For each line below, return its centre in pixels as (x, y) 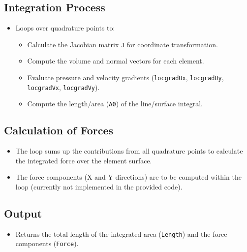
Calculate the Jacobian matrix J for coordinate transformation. (123, 44)
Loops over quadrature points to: (65, 28)
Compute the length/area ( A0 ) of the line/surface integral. (115, 104)
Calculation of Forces (59, 130)
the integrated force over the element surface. (84, 160)
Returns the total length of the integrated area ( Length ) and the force (121, 234)
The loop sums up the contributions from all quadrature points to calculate (129, 151)
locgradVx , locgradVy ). (63, 87)
